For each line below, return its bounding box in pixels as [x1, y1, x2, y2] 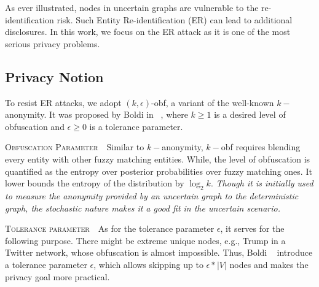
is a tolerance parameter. [89, 120, 183, 132]
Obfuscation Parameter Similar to [5, 140, 144, 153]
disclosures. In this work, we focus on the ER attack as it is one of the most [5, 25, 291, 38]
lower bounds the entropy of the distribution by [5, 177, 184, 189]
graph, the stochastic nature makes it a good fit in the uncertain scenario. [5, 201, 280, 214]
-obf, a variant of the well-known [151, 96, 274, 109]
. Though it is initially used [210, 177, 313, 189]
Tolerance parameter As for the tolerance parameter [5, 222, 215, 235]
